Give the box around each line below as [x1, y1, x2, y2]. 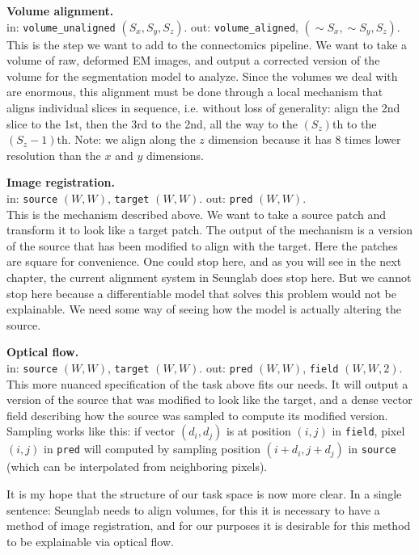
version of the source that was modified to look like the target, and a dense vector [6, 391, 413, 408]
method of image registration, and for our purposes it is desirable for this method [6, 517, 411, 534]
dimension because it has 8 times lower [208, 131, 401, 148]
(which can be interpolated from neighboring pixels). [6, 458, 268, 475]
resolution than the [6, 146, 101, 163]
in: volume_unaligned [6, 18, 116, 35]
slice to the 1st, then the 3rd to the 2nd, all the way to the [6, 115, 298, 132]
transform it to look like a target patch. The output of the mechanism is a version [6, 221, 413, 238]
